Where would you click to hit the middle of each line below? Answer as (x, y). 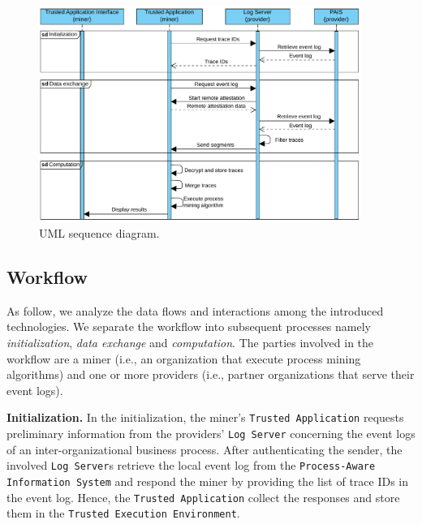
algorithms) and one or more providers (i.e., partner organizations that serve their (211, 374)
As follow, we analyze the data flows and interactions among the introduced (195, 310)
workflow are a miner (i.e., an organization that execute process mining (184, 358)
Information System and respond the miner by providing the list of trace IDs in (208, 481)
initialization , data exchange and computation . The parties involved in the (190, 343)
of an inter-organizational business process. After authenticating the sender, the (205, 449)
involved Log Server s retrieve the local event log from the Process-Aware (191, 465)
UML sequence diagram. (99, 233)
